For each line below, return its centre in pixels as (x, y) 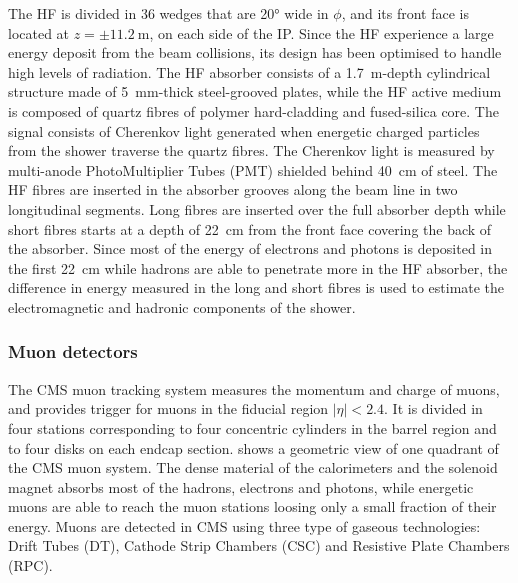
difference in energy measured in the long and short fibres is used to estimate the (256, 287)
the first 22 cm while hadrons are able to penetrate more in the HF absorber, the (258, 267)
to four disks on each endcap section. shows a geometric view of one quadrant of (253, 447)
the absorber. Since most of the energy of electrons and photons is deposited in (250, 248)
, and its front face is (405, 13)
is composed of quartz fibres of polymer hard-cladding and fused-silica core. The (253, 110)
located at (39, 32)
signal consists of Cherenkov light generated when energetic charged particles (244, 130)
